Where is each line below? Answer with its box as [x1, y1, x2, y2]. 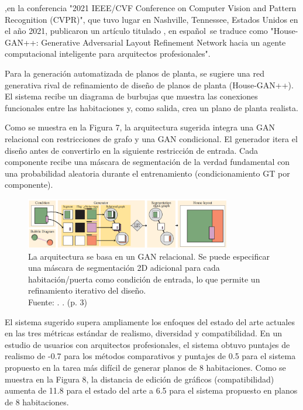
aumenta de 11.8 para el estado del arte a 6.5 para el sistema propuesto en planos [5, 384, 298, 397]
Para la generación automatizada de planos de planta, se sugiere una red [5, 67, 264, 79]
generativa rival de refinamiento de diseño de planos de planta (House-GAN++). [5, 78, 294, 91]
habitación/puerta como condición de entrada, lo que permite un [28, 273, 260, 285]
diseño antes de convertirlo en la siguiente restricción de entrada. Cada [5, 144, 258, 156]
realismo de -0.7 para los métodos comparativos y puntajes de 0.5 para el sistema [5, 350, 296, 362]
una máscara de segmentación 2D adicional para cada [28, 261, 220, 274]
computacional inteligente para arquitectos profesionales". [5, 47, 211, 60]
